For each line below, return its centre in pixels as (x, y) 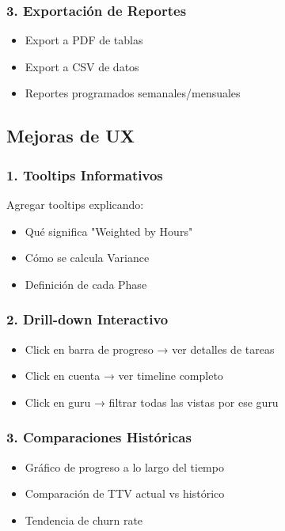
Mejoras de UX (71, 136)
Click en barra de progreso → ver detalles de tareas (150, 349)
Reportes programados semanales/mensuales (133, 93)
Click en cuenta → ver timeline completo (124, 375)
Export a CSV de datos (82, 66)
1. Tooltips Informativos (85, 174)
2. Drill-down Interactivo (87, 319)
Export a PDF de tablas (84, 40)
